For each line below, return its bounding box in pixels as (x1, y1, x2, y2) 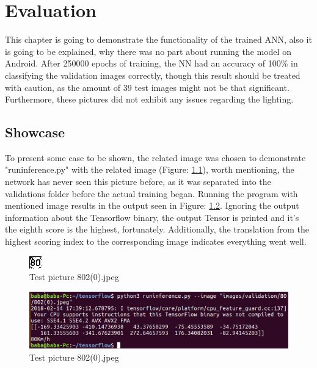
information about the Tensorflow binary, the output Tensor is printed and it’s (5, 211, 299, 223)
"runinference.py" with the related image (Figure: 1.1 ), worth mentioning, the (5, 163, 294, 176)
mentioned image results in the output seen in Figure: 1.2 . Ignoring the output (5, 199, 299, 212)
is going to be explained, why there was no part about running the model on (5, 45, 291, 57)
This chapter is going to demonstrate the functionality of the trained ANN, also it (5, 33, 312, 46)
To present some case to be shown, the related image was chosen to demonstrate (5, 151, 306, 164)
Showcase (5, 123, 65, 142)
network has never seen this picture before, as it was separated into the (5, 175, 271, 188)
